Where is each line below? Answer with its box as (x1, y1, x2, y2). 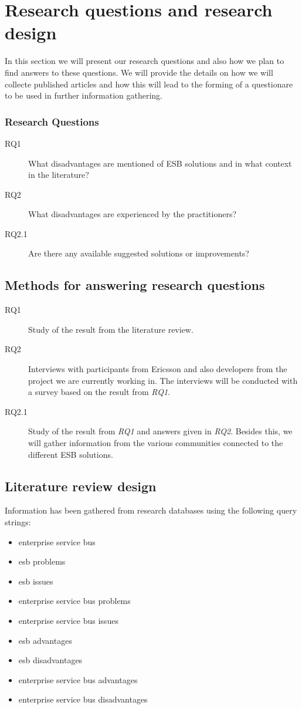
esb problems (18, 555, 66, 568)
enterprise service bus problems (18, 595, 131, 607)
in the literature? (28, 168, 89, 181)
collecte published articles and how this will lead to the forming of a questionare (5, 77, 293, 90)
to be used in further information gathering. (5, 89, 163, 102)
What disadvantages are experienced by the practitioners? (28, 208, 237, 220)
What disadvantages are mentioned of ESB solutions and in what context (28, 157, 292, 169)
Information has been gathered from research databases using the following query (5, 504, 297, 516)
